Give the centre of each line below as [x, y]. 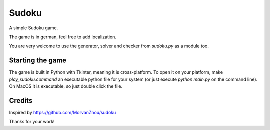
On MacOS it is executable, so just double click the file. [66, 86]
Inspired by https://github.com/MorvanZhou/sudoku [63, 112]
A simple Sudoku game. [34, 28]
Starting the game [38, 61]
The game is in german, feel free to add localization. [63, 37]
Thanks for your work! [32, 122]
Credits [21, 100]
